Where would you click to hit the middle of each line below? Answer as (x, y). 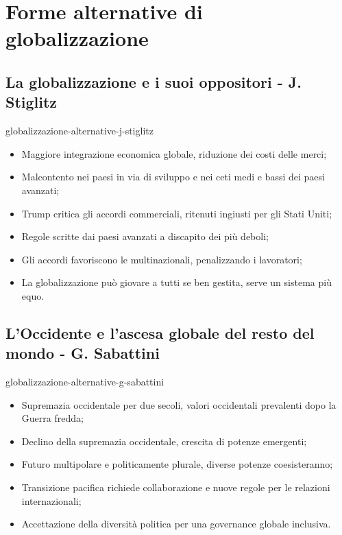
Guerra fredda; (52, 418)
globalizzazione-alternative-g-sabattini (85, 382)
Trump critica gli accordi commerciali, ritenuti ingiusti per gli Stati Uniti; (177, 213)
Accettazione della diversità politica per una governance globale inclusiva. (176, 524)
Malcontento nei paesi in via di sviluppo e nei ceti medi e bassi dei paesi (173, 177)
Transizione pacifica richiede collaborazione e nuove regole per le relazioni (176, 487)
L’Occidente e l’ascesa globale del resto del (160, 332)
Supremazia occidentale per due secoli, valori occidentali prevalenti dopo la (179, 404)
